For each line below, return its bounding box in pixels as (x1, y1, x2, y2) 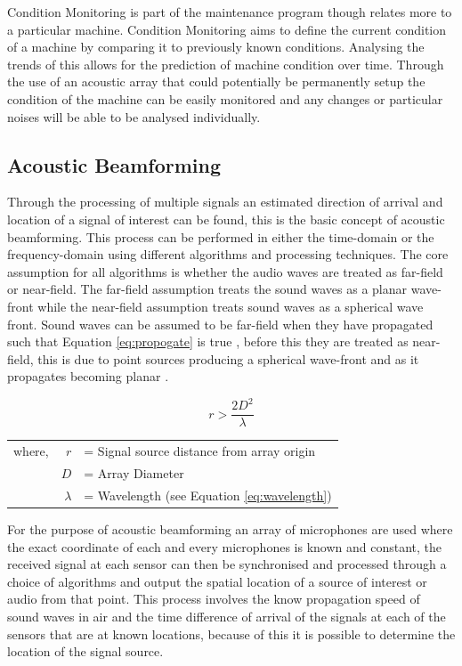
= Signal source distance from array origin (84, 442, 316, 460)
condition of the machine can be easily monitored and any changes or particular (7, 89, 443, 108)
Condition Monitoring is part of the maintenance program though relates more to (7, 3, 452, 20)
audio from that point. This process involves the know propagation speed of (7, 589, 420, 608)
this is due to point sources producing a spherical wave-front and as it (37, 349, 419, 368)
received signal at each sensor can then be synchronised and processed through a (7, 555, 447, 573)
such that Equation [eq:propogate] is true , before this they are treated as (7, 332, 409, 351)
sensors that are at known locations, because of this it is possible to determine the (7, 624, 456, 643)
